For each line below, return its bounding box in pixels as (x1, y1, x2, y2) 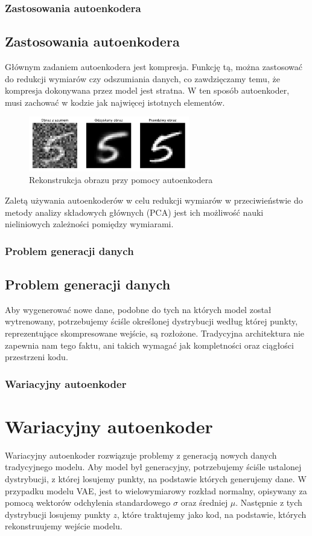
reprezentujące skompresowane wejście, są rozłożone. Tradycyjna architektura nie (5, 327, 305, 340)
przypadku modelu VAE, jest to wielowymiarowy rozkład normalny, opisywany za (5, 484, 307, 497)
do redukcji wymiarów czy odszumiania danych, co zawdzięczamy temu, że (5, 72, 280, 85)
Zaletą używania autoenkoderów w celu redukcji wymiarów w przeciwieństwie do (5, 194, 303, 207)
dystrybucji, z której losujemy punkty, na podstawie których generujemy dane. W (5, 472, 307, 485)
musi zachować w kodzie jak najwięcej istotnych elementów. (5, 95, 225, 108)
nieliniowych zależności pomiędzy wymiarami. (5, 218, 174, 230)
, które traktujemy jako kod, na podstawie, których (117, 508, 307, 520)
